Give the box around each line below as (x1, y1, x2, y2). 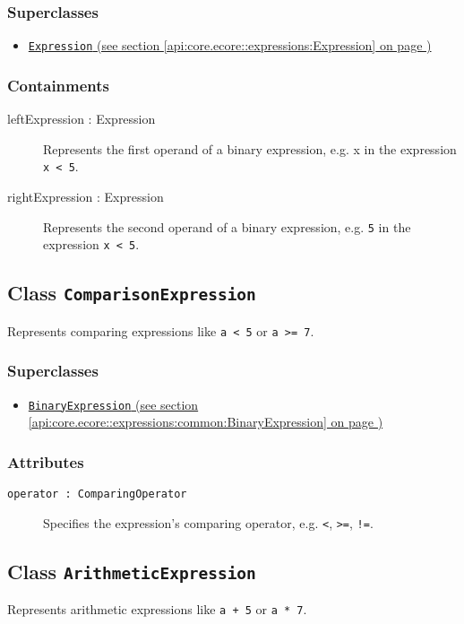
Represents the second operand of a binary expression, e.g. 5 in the (43, 217, 411, 236)
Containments (7, 74, 110, 96)
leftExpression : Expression (7, 109, 156, 128)
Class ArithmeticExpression (7, 557, 256, 585)
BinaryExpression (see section (28, 394, 199, 413)
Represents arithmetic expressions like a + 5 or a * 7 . (7, 600, 307, 619)
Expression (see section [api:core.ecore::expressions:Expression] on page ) (28, 36, 432, 55)
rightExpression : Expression (7, 186, 164, 205)
